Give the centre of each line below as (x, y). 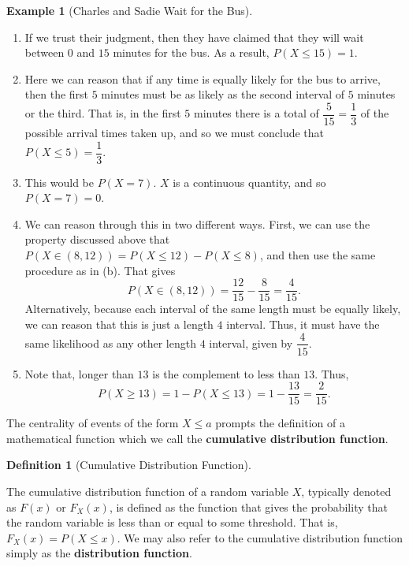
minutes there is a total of (256, 113)
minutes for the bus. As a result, (191, 52)
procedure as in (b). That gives (100, 270)
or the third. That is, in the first (103, 113)
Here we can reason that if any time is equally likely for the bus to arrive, (203, 78)
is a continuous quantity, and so (249, 182)
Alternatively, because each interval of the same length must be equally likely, (213, 309)
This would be (59, 182)
